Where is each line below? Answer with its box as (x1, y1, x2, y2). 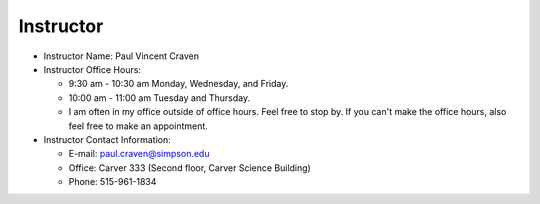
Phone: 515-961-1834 (68, 176, 157, 188)
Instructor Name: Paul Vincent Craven (43, 50, 200, 62)
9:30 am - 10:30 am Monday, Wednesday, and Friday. (68, 78, 289, 90)
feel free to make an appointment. (68, 120, 209, 132)
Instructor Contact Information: (43, 133, 171, 145)
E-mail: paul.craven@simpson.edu (68, 148, 210, 160)
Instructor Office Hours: (43, 63, 142, 75)
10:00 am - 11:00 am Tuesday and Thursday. (68, 91, 250, 104)
